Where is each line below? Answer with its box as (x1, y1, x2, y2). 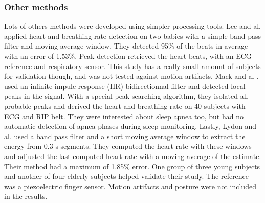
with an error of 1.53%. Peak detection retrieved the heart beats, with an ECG (4, 51, 252, 61)
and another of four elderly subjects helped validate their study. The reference (4, 171, 249, 182)
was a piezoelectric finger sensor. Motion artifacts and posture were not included (4, 181, 256, 191)
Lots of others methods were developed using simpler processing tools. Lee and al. (4, 20, 261, 31)
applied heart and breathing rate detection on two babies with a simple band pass (4, 30, 261, 41)
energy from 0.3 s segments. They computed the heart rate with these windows (4, 141, 252, 151)
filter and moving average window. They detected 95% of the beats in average (4, 40, 248, 51)
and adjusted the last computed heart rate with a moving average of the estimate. (4, 150, 261, 161)
